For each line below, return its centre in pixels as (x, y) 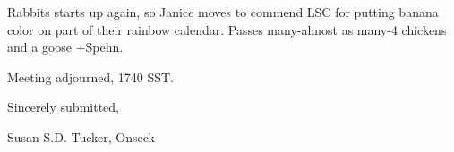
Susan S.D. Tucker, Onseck (81, 136)
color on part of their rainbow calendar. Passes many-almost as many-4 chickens (227, 29)
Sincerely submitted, (63, 107)
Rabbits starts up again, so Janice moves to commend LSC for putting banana (223, 12)
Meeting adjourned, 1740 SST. (90, 76)
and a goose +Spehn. (65, 47)
